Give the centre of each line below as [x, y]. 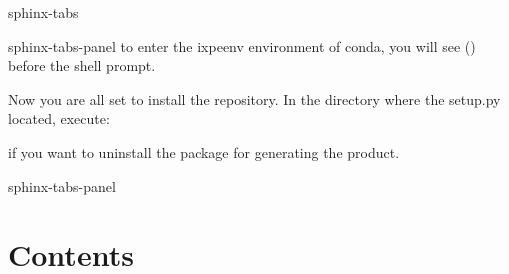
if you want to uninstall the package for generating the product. [204, 151]
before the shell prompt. [82, 65]
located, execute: [59, 118]
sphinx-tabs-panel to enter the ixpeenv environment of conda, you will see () [242, 45]
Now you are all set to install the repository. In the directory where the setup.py [254, 98]
